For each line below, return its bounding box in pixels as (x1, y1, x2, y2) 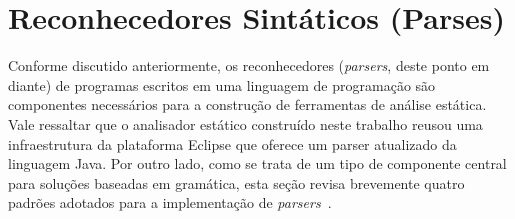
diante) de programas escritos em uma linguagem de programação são (8, 74, 436, 95)
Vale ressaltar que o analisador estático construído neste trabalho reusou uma (8, 113, 483, 134)
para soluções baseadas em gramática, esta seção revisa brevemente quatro (8, 172, 465, 193)
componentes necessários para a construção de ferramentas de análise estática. (8, 94, 487, 115)
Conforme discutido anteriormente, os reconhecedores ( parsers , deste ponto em (8, 55, 490, 76)
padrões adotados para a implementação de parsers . (8, 192, 332, 213)
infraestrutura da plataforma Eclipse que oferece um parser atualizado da (8, 133, 457, 154)
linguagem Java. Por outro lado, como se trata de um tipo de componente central (8, 153, 507, 174)
